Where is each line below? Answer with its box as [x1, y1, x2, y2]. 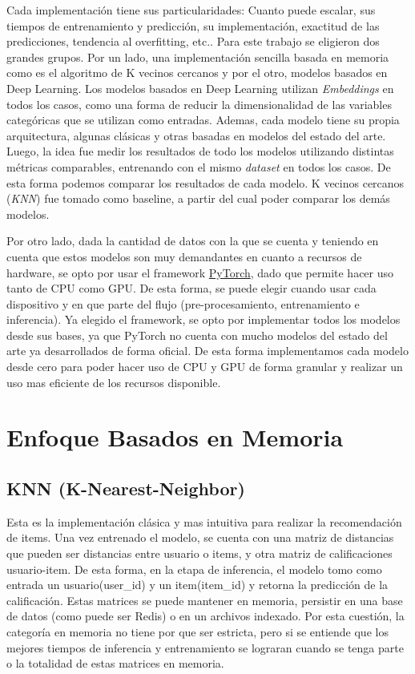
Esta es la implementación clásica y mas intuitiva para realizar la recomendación [6, 513, 402, 530]
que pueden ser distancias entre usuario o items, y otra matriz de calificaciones [6, 545, 393, 562]
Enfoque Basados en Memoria [6, 421, 344, 454]
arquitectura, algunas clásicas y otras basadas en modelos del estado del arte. [6, 127, 386, 143]
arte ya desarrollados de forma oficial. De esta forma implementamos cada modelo [6, 342, 409, 359]
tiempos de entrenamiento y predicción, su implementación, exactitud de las [6, 17, 380, 34]
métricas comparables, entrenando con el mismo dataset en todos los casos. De [6, 158, 391, 175]
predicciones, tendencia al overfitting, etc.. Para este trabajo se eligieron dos [6, 33, 380, 50]
